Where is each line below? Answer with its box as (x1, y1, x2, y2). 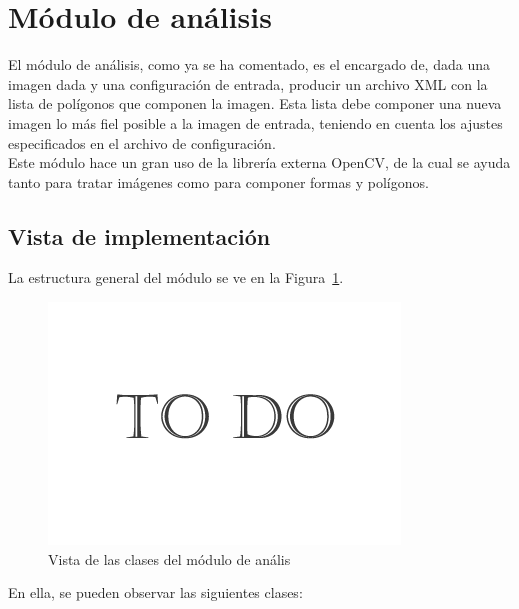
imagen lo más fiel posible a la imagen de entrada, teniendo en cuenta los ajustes (8, 112, 503, 133)
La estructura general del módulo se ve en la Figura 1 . (8, 267, 344, 288)
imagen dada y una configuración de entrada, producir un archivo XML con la (8, 73, 488, 94)
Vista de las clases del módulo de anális (48, 548, 291, 569)
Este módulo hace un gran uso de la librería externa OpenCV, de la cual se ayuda (8, 152, 511, 173)
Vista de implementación (8, 220, 271, 251)
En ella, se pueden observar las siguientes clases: (8, 582, 303, 603)
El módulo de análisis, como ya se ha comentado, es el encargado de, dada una (8, 54, 490, 75)
